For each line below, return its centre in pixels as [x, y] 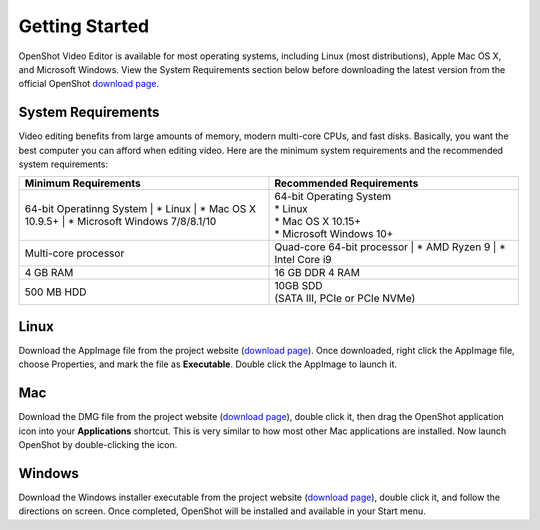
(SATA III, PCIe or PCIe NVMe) [345, 298]
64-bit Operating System [333, 197]
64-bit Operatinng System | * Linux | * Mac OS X [140, 209]
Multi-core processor [74, 253]
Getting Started [84, 26]
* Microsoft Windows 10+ [334, 234]
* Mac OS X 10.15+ [318, 222]
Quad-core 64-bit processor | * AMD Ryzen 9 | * [390, 247]
